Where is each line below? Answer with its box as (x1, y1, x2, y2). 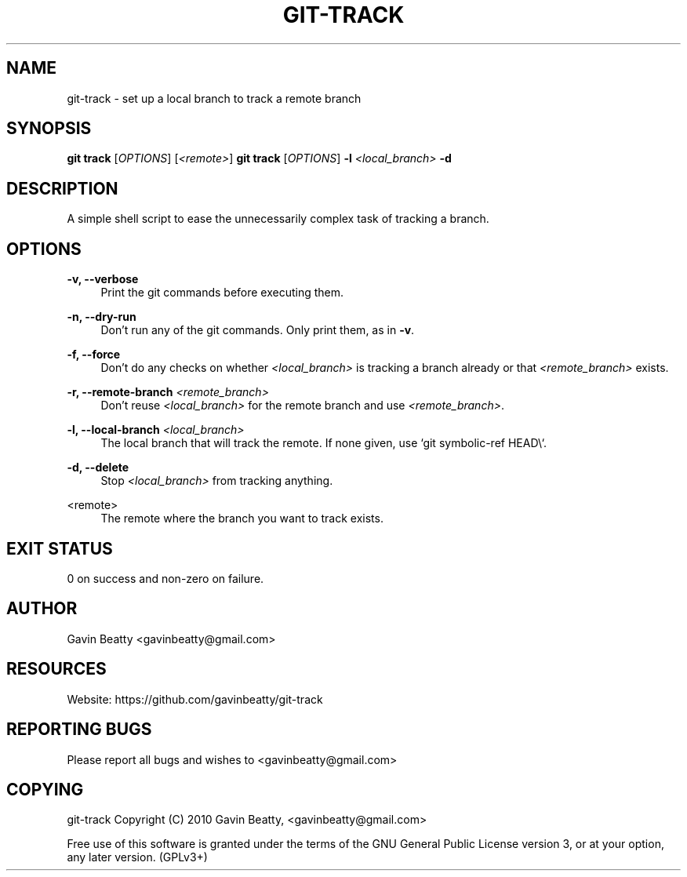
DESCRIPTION (6, 178, 118, 198)
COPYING (6, 779, 84, 799)
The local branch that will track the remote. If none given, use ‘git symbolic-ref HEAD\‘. (100, 436, 547, 450)
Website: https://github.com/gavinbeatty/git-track (67, 692, 323, 706)
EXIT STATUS (6, 538, 113, 559)
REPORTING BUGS (6, 719, 152, 740)
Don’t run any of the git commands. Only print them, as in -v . (100, 323, 415, 337)
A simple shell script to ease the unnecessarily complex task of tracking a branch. (67, 212, 489, 226)
